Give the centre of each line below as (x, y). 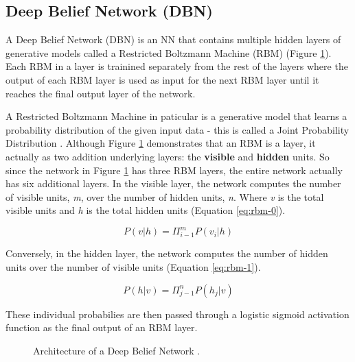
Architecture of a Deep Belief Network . (117, 350)
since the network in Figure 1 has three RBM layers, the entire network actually (174, 170)
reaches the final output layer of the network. (101, 93)
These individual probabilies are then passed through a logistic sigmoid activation (177, 314)
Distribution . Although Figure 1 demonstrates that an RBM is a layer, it (161, 143)
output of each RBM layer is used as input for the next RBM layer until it (162, 79)
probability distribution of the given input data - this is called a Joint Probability (177, 129)
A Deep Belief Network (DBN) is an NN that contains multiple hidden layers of (173, 39)
